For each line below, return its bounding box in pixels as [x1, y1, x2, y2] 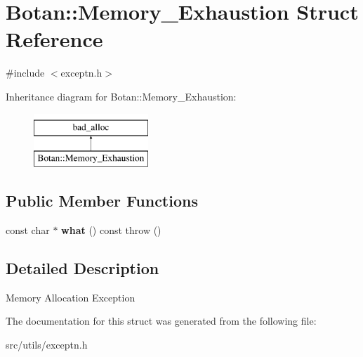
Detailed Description [6, 257, 159, 278]
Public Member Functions [6, 190, 198, 212]
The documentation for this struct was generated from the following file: [6, 313, 317, 328]
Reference [6, 25, 103, 53]
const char [6, 222, 50, 237]
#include [6, 65, 45, 80]
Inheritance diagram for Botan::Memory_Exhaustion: [6, 89, 237, 103]
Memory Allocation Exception [6, 290, 136, 304]
